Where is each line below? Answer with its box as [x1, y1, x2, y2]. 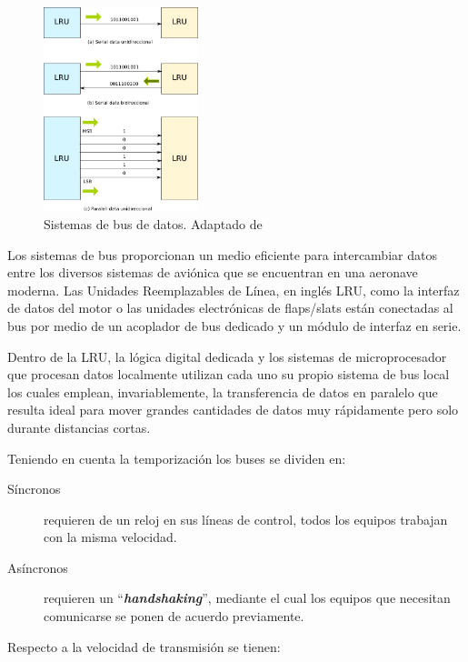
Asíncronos [7, 557, 68, 577]
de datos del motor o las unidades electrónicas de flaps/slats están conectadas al [7, 298, 453, 317]
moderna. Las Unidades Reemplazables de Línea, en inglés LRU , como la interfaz [7, 280, 460, 299]
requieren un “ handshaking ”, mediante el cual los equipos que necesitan [44, 588, 451, 607]
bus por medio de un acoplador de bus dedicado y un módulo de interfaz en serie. [7, 316, 462, 335]
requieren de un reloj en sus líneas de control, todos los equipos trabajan [44, 509, 448, 528]
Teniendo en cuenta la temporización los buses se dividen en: [7, 448, 346, 467]
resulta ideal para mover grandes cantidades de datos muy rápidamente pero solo [7, 400, 459, 419]
